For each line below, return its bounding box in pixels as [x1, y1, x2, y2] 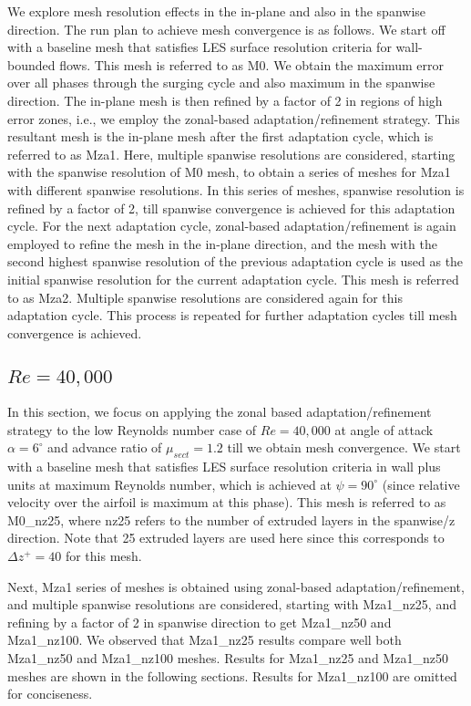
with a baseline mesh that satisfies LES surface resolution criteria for [7, 37, 392, 57]
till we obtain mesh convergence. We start [227, 438, 461, 457]
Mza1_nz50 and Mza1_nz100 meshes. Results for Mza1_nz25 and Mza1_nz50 [7, 649, 448, 668]
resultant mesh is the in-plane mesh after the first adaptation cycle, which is [7, 127, 434, 146]
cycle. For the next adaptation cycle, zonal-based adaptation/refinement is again [7, 216, 456, 235]
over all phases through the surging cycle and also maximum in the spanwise [7, 73, 435, 92]
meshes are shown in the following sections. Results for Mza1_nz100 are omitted [7, 666, 457, 685]
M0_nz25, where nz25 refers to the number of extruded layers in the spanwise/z [7, 510, 456, 529]
